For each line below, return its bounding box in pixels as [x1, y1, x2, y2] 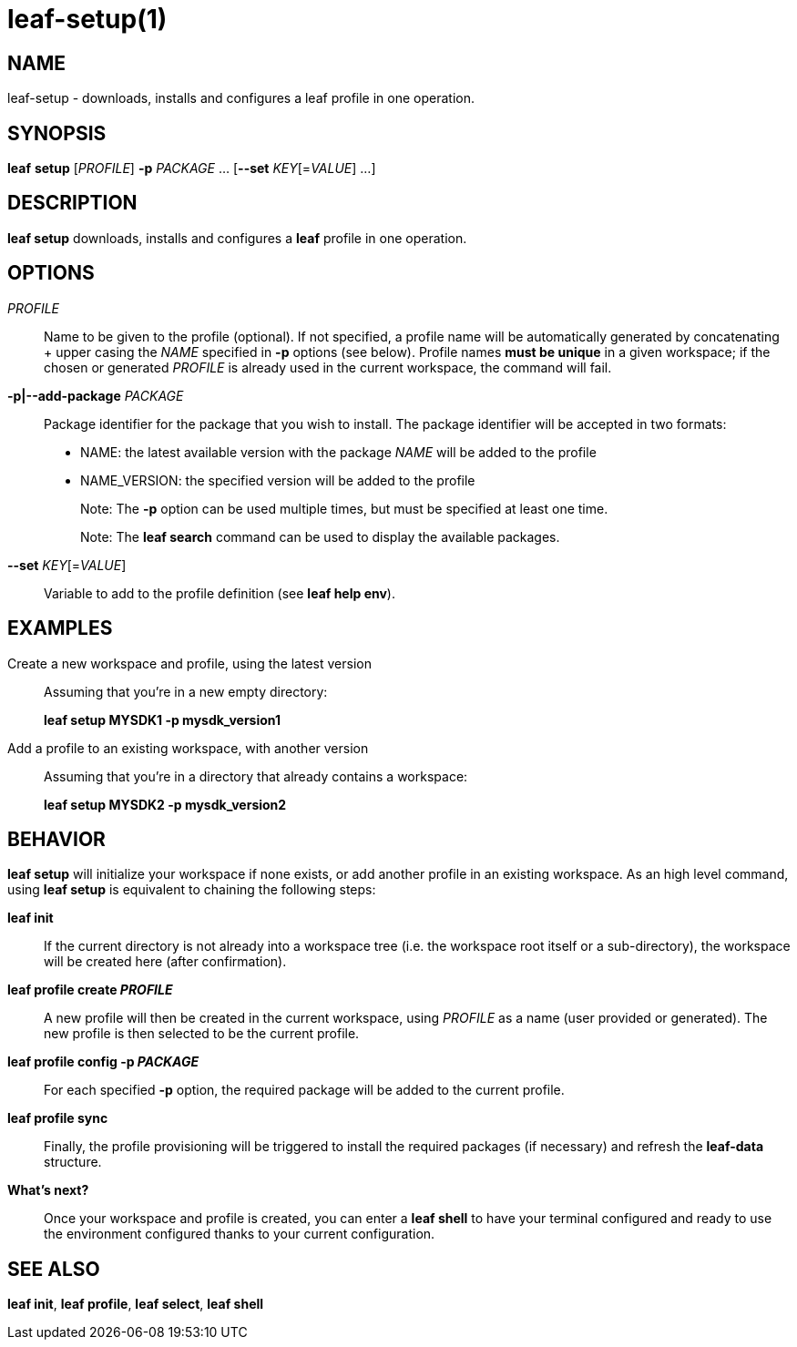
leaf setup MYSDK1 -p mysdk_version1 [44, 711, 281, 728]
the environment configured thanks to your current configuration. [44, 1226, 435, 1242]
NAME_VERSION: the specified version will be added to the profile [80, 472, 475, 488]
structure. [44, 1154, 102, 1170]
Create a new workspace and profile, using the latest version [7, 655, 372, 671]
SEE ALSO [7, 1257, 100, 1281]
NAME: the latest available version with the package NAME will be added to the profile [80, 444, 597, 460]
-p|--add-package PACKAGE [7, 387, 184, 403]
